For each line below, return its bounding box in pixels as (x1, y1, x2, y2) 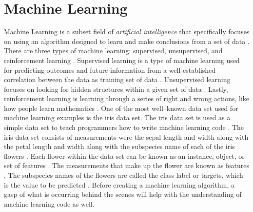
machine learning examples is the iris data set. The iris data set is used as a (4, 112, 231, 123)
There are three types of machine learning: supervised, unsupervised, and (4, 45, 223, 56)
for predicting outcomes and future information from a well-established (4, 64, 216, 75)
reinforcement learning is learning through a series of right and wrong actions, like (4, 93, 250, 104)
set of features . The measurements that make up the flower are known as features (4, 160, 250, 170)
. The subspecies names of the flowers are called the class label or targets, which (4, 170, 243, 180)
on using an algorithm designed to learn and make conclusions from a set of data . (4, 36, 250, 46)
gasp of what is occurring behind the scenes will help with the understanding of (4, 189, 242, 199)
